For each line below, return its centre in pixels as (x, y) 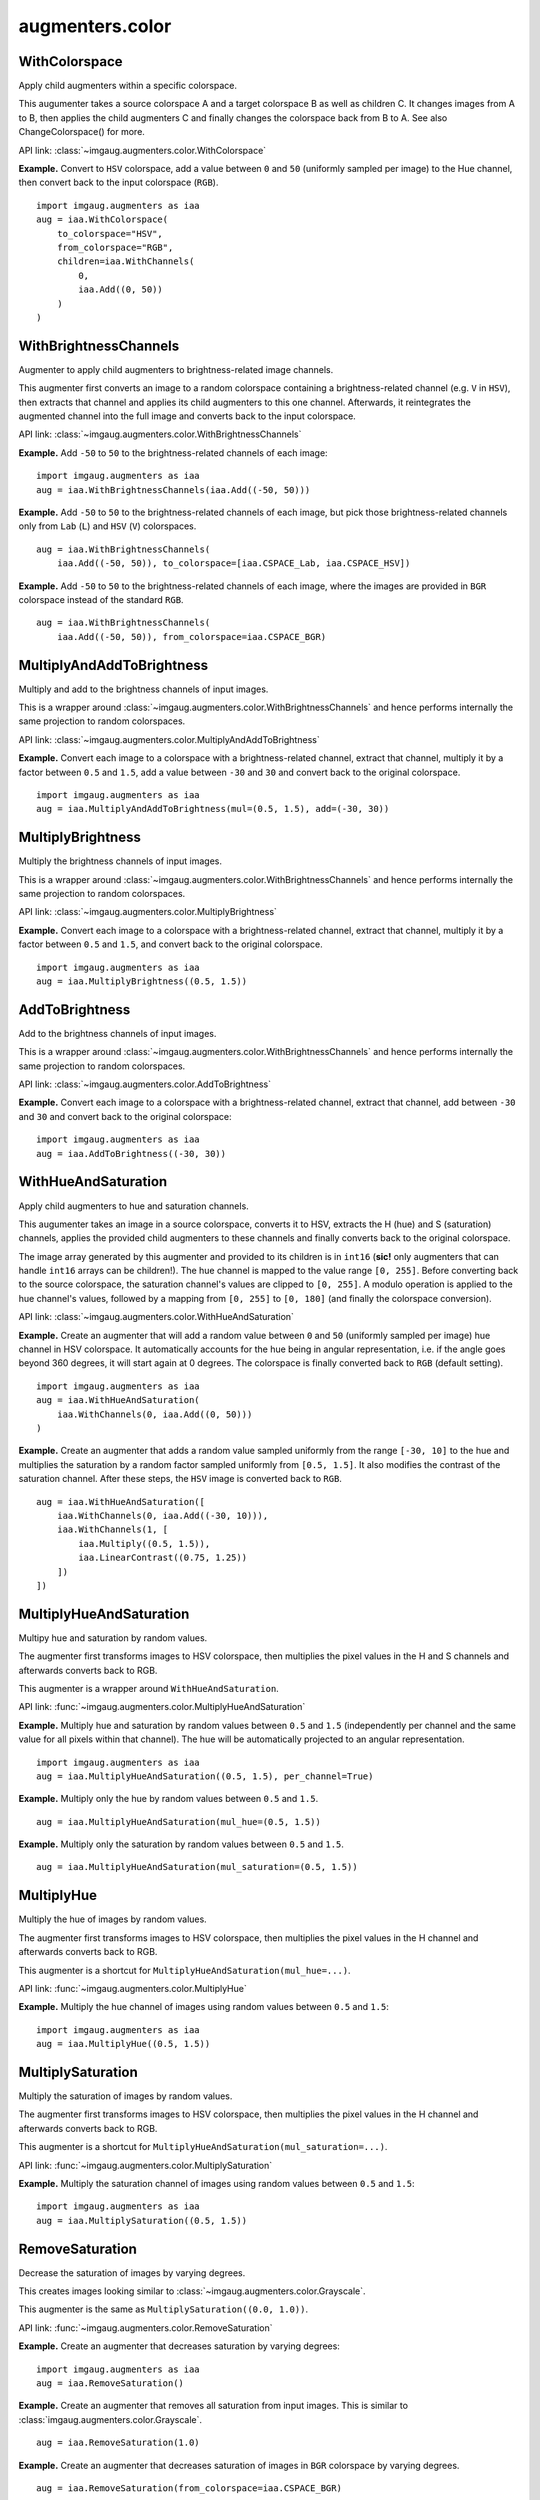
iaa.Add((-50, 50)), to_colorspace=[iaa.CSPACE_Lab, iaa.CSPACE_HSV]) (233, 563)
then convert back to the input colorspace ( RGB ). (118, 182)
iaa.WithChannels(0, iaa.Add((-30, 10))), (162, 1515)
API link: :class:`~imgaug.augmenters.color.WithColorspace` (142, 150)
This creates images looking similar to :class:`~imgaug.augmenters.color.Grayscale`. (192, 2291)
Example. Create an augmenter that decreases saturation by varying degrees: (179, 2346)
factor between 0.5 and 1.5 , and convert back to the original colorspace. (171, 944)
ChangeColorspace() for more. (81, 132)
